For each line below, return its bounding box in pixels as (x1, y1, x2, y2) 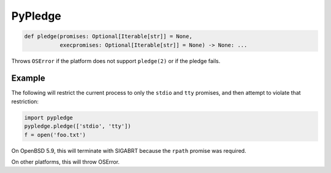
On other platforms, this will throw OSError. (11, 158, 120, 165)
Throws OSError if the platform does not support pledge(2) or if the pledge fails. (11, 57, 221, 64)
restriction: (11, 98, 39, 105)
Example (11, 73, 45, 84)
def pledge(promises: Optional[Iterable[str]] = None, (24, 33, 192, 40)
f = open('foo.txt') (24, 131, 86, 138)
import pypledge (24, 114, 74, 121)
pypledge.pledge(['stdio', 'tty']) (24, 123, 131, 130)
